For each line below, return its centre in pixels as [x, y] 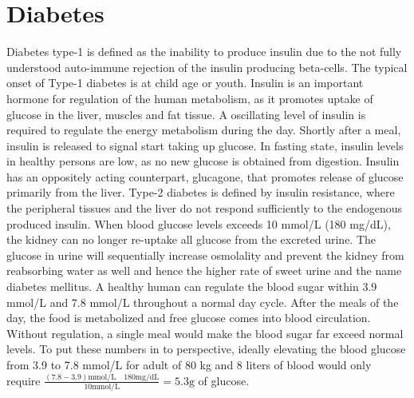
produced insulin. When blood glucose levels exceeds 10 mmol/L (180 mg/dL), [199, 223]
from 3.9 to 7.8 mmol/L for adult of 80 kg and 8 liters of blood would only [189, 364]
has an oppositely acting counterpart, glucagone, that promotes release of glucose [205, 176]
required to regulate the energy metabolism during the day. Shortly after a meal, [204, 130]
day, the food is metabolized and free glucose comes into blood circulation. [189, 318]
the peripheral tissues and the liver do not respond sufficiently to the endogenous [205, 208]
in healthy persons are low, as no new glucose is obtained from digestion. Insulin [203, 161]
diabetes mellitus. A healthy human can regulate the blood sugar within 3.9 [192, 287]
